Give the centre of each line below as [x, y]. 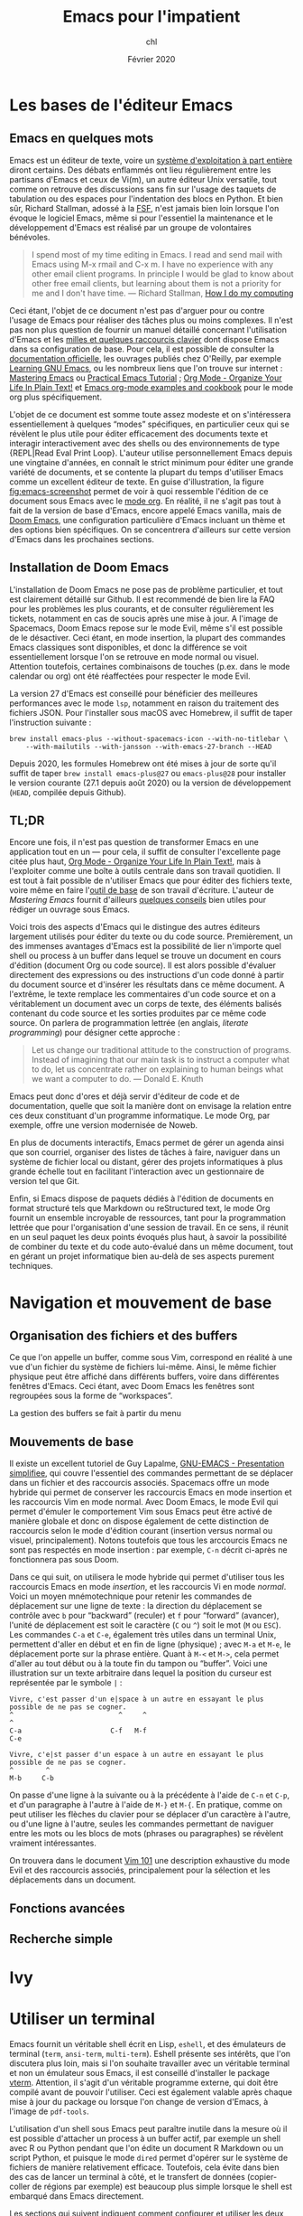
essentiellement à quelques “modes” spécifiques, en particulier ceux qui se [150, 424]
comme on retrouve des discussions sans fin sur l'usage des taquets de [143, 189]
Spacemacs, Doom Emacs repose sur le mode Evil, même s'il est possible [146, 628]
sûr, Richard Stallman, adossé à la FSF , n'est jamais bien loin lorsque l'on [144, 208]
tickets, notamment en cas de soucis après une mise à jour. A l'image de [144, 618]
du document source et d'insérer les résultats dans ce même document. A [147, 985]
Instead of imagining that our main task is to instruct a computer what [161, 1060]
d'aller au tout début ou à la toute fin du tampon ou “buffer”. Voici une [138, 1664]
